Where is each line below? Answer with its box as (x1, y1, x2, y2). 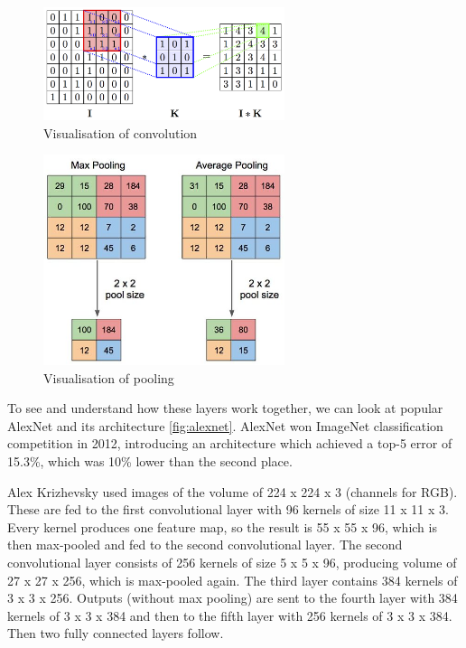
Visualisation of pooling (43, 368, 174, 387)
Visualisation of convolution (43, 123, 198, 142)
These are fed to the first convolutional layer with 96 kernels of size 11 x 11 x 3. (7, 500, 449, 519)
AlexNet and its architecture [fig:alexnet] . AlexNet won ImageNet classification (7, 416, 443, 435)
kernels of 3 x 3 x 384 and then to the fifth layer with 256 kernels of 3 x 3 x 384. (7, 606, 452, 625)
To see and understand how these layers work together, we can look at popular (7, 399, 443, 418)
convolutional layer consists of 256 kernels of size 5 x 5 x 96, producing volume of (7, 552, 457, 571)
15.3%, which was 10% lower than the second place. (7, 452, 293, 471)
